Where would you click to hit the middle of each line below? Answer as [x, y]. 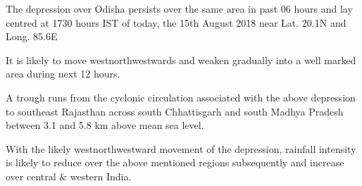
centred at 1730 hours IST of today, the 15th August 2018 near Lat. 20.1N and [176, 22]
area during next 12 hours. [63, 74]
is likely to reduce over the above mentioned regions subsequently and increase [175, 162]
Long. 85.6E [32, 36]
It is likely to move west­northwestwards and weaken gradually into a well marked [181, 60]
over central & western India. [69, 176]
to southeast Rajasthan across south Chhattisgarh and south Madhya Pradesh [175, 111]
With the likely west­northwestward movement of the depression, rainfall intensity [181, 148]
